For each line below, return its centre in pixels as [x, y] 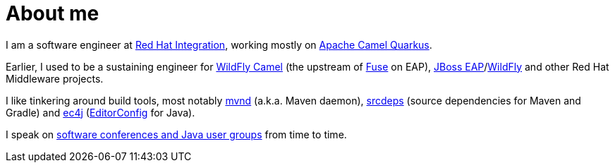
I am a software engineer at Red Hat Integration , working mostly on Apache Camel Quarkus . [219, 44]
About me [53, 13]
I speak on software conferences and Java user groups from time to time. [176, 134]
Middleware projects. [55, 78]
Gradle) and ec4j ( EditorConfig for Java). [101, 112]
